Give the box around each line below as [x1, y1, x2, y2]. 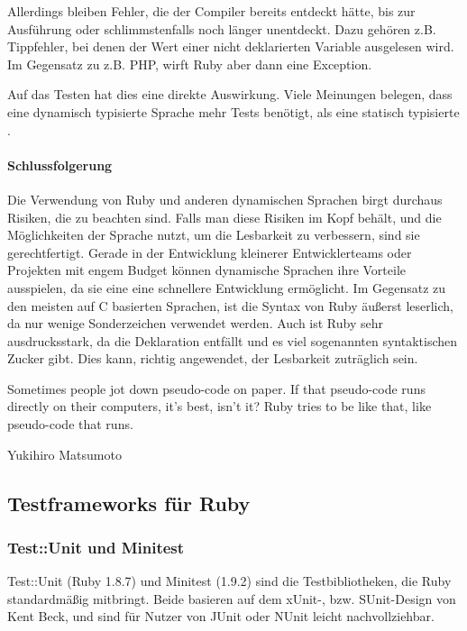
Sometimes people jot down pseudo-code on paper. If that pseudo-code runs [7, 379, 426, 398]
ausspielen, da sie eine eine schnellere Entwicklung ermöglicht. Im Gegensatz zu [7, 278, 446, 297]
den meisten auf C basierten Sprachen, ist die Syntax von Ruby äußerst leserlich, [7, 296, 454, 315]
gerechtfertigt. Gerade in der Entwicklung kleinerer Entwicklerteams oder [7, 242, 412, 261]
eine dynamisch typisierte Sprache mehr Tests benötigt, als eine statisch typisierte [7, 102, 460, 121]
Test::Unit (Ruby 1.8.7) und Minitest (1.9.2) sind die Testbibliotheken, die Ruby [7, 572, 452, 590]
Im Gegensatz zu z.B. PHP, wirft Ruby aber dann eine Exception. [7, 54, 372, 73]
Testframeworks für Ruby [7, 489, 251, 517]
